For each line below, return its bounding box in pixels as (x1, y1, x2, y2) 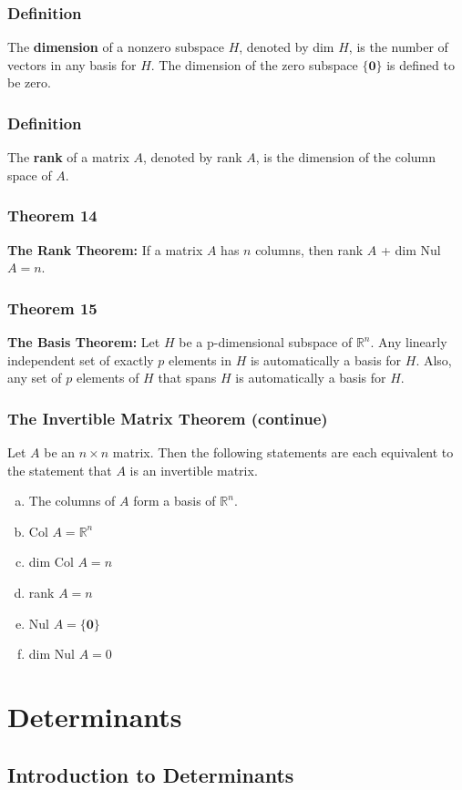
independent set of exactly (7, 350, 154, 369)
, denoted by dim (239, 37, 334, 56)
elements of (76, 368, 139, 387)
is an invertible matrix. (129, 460, 258, 479)
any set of (7, 368, 62, 387)
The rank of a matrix (7, 148, 129, 167)
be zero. (7, 73, 51, 92)
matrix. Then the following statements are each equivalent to (112, 443, 454, 462)
